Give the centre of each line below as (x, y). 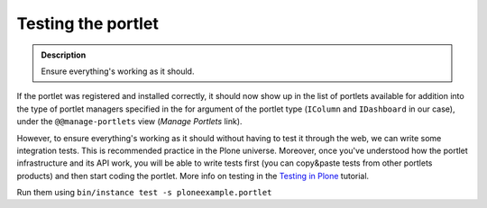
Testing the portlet (88, 23)
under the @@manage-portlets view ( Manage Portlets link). (129, 122)
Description (64, 55)
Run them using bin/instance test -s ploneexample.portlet (144, 193)
